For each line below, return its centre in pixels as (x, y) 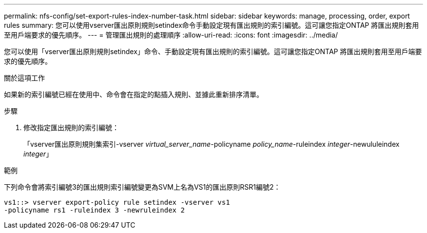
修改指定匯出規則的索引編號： (71, 127)
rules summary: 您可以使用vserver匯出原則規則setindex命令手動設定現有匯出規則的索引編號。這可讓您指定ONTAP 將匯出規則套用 (212, 25)
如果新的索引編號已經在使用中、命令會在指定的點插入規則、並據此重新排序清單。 (134, 94)
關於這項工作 (24, 78)
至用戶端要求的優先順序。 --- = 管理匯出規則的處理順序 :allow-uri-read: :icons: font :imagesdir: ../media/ (171, 35)
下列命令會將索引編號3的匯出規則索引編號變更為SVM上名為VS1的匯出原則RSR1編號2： (142, 187)
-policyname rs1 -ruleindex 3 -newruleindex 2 (94, 210)
